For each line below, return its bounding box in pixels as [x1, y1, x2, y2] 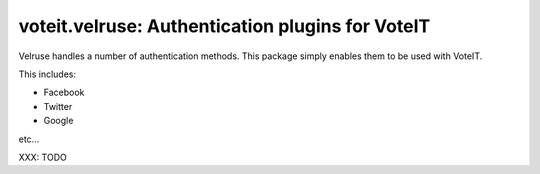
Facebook [43, 86, 85, 99]
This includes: [18, 68, 77, 80]
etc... [18, 133, 40, 145]
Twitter [43, 100, 73, 112]
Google [43, 115, 74, 127]
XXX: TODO [18, 151, 67, 163]
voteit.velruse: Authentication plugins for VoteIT [18, 15, 431, 37]
